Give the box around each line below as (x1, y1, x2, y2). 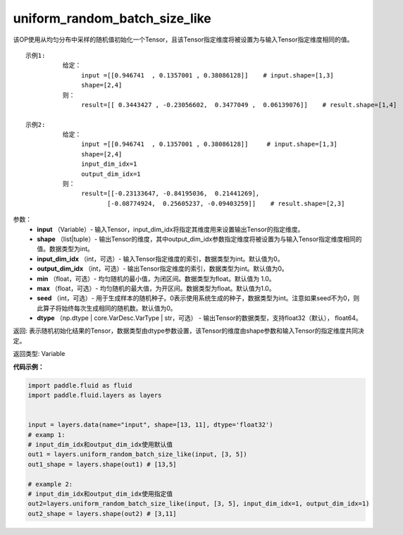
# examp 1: (27, 431, 66, 438)
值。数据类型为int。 (37, 245, 94, 253)
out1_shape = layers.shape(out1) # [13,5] (27, 460, 177, 468)
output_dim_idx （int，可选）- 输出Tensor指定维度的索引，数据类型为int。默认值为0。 (37, 264, 288, 273)
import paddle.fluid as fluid (27, 381, 132, 389)
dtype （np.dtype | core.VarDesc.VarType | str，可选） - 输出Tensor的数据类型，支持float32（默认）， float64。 (37, 314, 362, 322)
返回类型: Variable (13, 350, 66, 358)
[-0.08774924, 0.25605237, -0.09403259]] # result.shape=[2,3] (106, 199, 345, 207)
